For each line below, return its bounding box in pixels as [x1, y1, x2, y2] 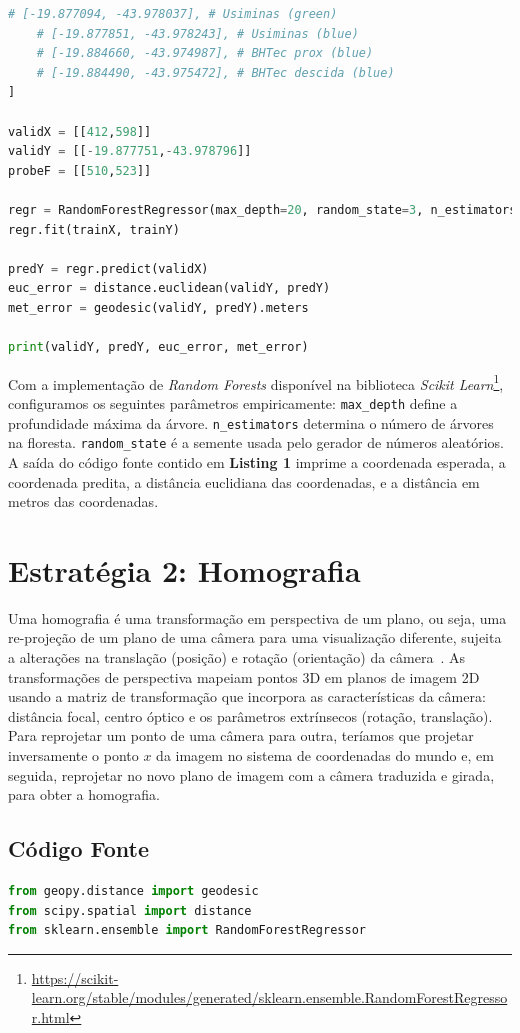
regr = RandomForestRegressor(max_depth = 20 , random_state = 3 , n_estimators [8, 202, 517, 217]
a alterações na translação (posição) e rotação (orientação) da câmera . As [8, 647, 466, 667]
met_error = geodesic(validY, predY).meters [8, 300, 309, 315]
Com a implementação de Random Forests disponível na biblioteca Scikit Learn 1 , [8, 370, 504, 394]
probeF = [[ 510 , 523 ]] [8, 163, 152, 178]
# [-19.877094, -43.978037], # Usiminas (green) [8, 7, 338, 21]
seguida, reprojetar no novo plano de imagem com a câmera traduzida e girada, [8, 764, 495, 785]
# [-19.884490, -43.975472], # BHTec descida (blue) [36, 65, 395, 80]
